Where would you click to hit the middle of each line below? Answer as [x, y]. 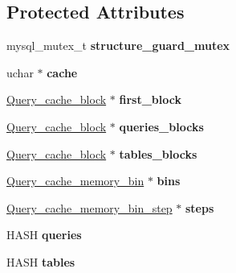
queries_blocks [161, 126]
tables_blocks [158, 153]
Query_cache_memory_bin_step [90, 207]
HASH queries [44, 235]
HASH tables [41, 261]
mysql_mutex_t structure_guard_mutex [118, 45]
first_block [150, 99]
